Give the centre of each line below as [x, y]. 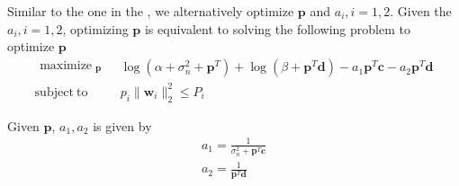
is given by [122, 125]
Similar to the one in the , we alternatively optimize [151, 11]
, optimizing [95, 28]
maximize [66, 65]
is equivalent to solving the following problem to [277, 28]
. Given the [421, 11]
